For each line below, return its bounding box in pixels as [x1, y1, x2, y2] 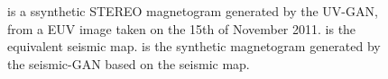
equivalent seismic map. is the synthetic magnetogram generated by [7, 37, 381, 56]
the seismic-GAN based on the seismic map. [7, 54, 250, 73]
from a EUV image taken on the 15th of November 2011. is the [7, 19, 356, 38]
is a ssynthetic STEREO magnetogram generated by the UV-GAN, [7, 2, 378, 20]
